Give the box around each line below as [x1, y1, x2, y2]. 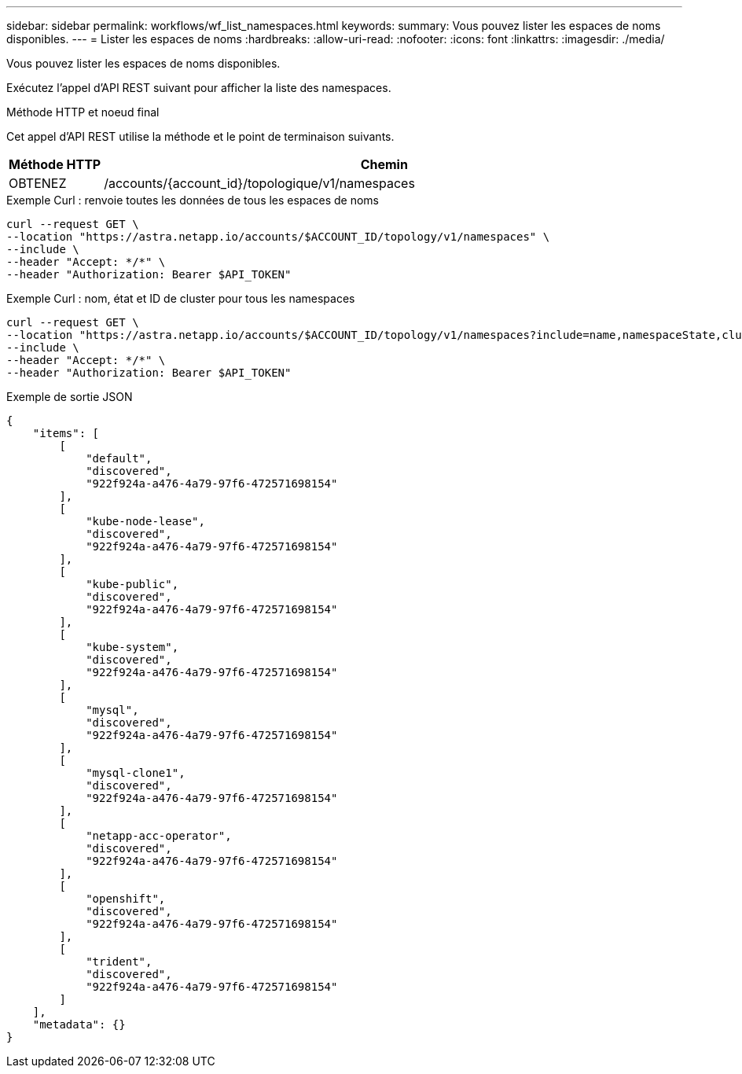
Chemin [360, 156, 408, 172]
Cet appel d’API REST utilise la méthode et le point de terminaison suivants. [6, 130, 395, 143]
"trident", [86, 955, 152, 968]
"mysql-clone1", [86, 767, 185, 779]
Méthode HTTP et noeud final [6, 105, 160, 119]
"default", [86, 452, 152, 465]
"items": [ [32, 427, 100, 440]
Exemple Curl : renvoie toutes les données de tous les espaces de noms [6, 193, 379, 207]
